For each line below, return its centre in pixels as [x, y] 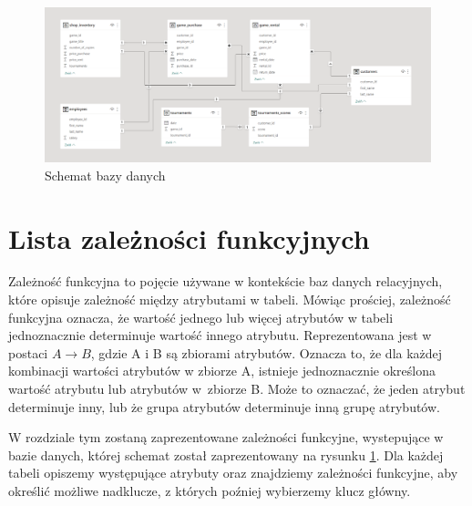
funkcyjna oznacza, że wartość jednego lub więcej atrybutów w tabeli [201, 317]
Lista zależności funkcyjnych [189, 238]
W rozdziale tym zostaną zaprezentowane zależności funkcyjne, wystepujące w [226, 437]
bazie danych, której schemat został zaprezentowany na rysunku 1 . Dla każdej [226, 454]
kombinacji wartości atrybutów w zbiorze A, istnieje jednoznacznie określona [222, 371]
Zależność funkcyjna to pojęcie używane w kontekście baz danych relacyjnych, [226, 281]
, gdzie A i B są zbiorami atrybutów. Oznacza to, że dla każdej [267, 352]
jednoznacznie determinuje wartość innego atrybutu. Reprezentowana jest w [220, 335]
